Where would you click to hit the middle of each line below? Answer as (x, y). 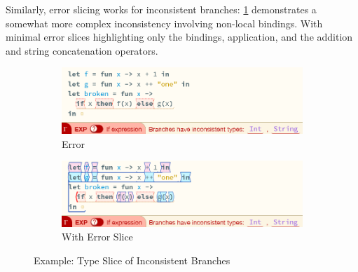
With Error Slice (97, 237)
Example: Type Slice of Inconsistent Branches (132, 260)
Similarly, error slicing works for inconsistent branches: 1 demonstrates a (161, 9)
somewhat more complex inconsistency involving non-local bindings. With (164, 23)
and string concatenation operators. (82, 50)
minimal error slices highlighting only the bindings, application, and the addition (179, 37)
